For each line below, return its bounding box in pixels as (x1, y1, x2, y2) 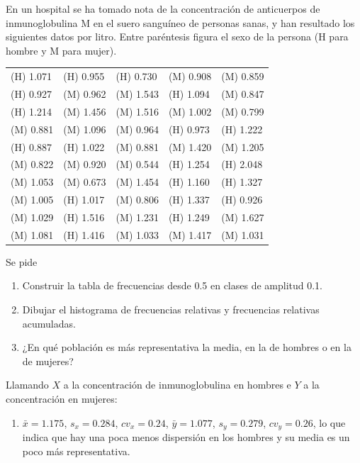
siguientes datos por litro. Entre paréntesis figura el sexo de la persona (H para (6, 29, 349, 44)
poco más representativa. (22, 443, 130, 458)
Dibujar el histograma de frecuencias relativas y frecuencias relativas (22, 302, 320, 316)
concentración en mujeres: (6, 391, 118, 406)
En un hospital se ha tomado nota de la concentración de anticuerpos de (6, 1, 320, 16)
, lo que (313, 415, 346, 430)
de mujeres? (22, 353, 74, 368)
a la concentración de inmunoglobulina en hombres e (63, 377, 291, 392)
